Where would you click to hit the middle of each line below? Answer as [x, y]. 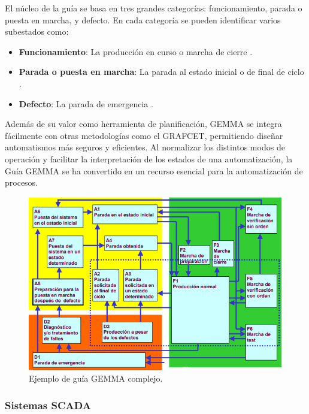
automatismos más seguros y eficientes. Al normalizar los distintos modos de [145, 147]
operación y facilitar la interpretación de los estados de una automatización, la [149, 158]
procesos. [22, 182]
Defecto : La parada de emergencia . [86, 103]
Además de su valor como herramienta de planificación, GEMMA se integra [143, 124]
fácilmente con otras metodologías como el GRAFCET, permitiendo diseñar [144, 135]
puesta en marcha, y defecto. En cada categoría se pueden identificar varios [143, 19]
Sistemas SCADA [48, 405]
